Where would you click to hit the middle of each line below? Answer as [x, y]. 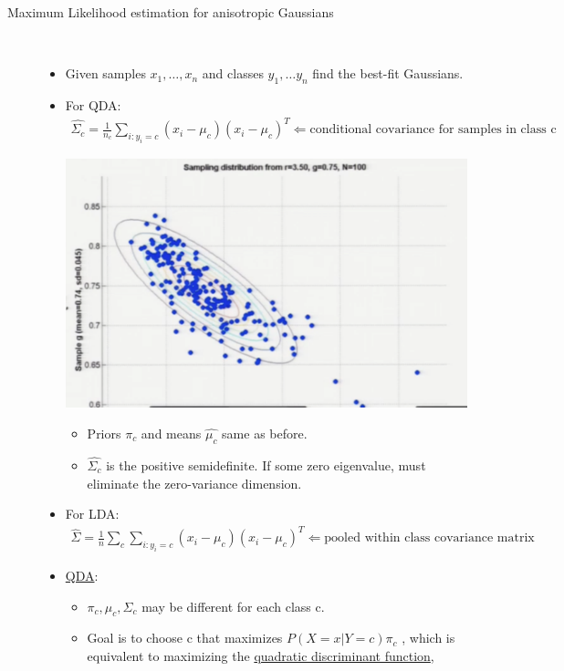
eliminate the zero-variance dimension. [194, 483]
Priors [104, 433]
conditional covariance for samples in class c [433, 130]
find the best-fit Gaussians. [388, 73]
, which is [428, 638]
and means [171, 433]
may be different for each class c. [233, 606]
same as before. [265, 433]
